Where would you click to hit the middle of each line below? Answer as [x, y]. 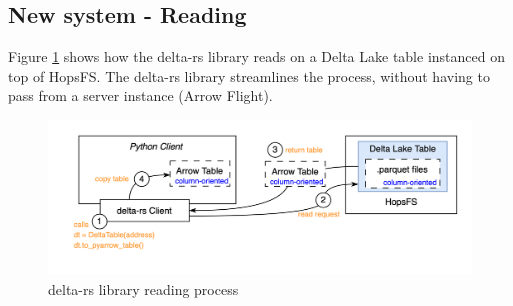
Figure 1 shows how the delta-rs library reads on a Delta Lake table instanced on [256, 56]
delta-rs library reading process [143, 288]
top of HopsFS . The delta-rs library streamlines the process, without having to [249, 75]
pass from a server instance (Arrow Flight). [140, 95]
